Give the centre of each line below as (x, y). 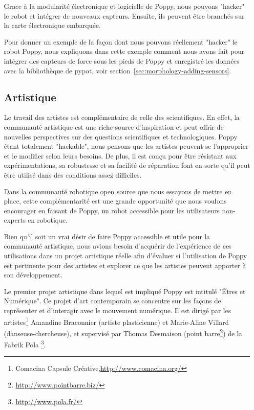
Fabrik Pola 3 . (25, 344)
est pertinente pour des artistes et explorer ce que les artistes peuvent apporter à (125, 265)
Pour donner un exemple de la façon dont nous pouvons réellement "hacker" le (121, 41)
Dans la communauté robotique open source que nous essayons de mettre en (118, 191)
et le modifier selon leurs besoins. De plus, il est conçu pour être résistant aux (120, 155)
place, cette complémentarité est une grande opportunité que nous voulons (115, 201)
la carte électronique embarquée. (53, 25)
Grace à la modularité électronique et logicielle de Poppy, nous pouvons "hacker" (124, 6)
